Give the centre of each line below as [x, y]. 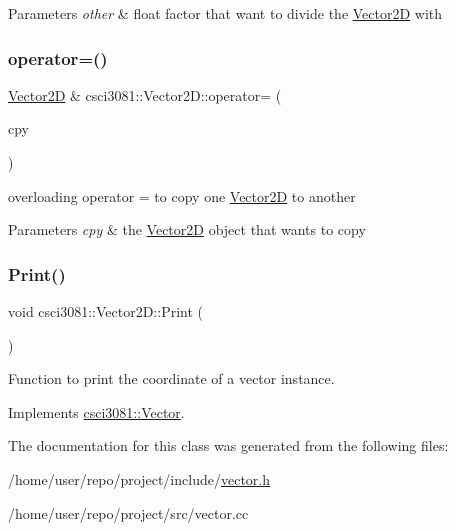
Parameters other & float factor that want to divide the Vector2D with [225, 13]
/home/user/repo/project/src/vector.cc [128, 512]
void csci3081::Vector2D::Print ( [106, 311]
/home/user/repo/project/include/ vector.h [139, 478]
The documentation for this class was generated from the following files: [228, 445]
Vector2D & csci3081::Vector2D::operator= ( [145, 94]
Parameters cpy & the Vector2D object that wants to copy [187, 229]
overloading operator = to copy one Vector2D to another [182, 195]
